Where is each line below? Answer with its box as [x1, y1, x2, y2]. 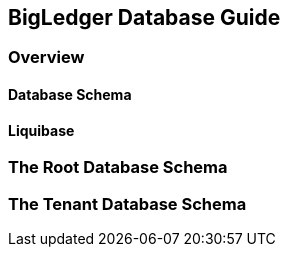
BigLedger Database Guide [8, 5, 281, 30]
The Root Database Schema [8, 157, 228, 178]
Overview [8, 47, 85, 68]
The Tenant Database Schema [8, 193, 247, 214]
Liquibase [8, 121, 75, 139]
